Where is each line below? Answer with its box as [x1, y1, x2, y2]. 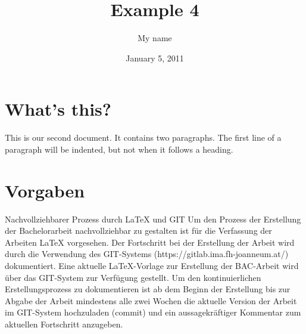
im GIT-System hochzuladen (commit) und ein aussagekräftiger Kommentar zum [5, 306, 301, 318]
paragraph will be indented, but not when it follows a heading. [5, 143, 233, 155]
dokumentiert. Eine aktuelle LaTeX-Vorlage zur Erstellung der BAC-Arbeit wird [5, 259, 299, 271]
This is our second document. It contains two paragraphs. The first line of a [5, 131, 282, 144]
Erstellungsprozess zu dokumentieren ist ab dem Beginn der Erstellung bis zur [5, 283, 291, 295]
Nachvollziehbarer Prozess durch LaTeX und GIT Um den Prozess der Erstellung [5, 212, 301, 225]
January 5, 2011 [126, 51, 184, 64]
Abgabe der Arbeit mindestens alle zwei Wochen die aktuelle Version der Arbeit [5, 294, 297, 307]
